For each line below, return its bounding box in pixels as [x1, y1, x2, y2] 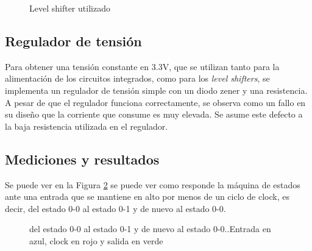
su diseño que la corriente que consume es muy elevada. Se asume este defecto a [5, 108, 303, 121]
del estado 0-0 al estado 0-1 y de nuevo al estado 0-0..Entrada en [29, 222, 271, 235]
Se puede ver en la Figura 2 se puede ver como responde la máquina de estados [5, 178, 300, 191]
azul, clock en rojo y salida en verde [29, 234, 163, 247]
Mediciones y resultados [5, 149, 160, 168]
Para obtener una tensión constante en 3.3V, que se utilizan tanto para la [5, 60, 280, 72]
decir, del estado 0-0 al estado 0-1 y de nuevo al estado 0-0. [5, 202, 226, 214]
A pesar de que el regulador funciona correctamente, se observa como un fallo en [5, 96, 306, 108]
